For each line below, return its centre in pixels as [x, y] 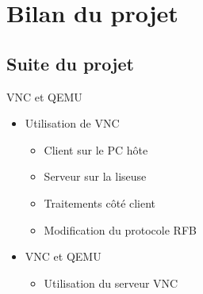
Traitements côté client [100, 202]
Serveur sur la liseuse [95, 176]
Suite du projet [70, 63]
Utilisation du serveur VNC [111, 283]
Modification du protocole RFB [120, 229]
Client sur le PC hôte [96, 149]
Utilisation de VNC [72, 123]
